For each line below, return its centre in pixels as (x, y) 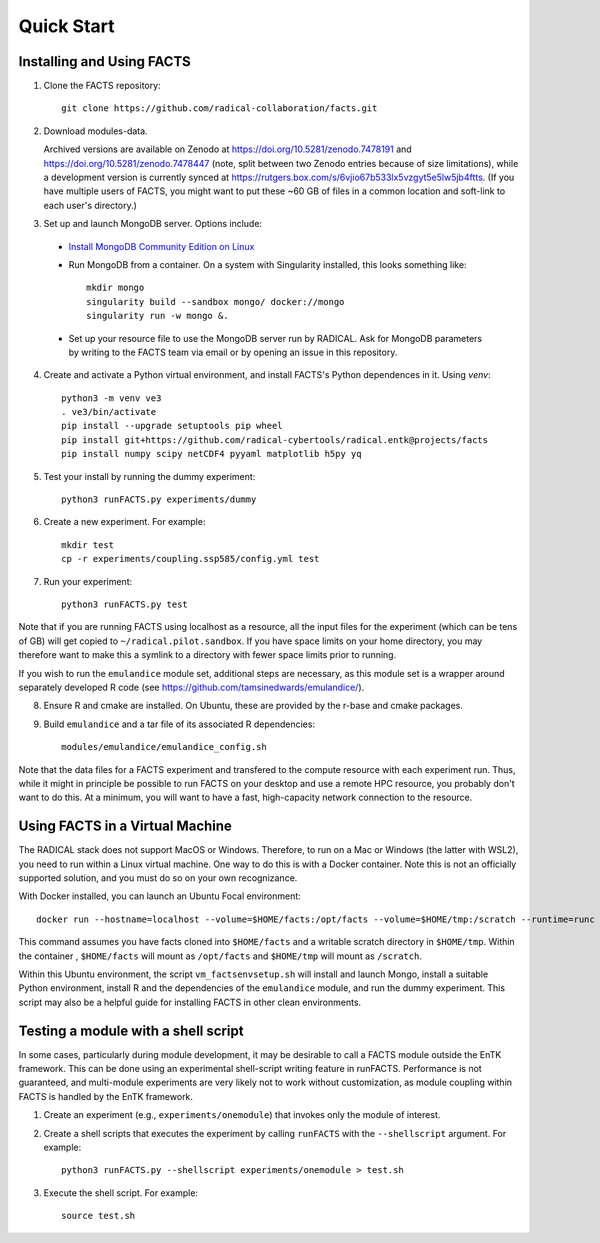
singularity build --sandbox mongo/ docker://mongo (215, 301)
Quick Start (66, 26)
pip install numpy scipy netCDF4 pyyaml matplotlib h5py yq (211, 454)
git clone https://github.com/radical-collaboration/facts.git (219, 108)
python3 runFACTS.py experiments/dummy (159, 499)
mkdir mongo (115, 288)
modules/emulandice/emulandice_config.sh (164, 747)
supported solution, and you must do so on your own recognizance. (158, 877)
